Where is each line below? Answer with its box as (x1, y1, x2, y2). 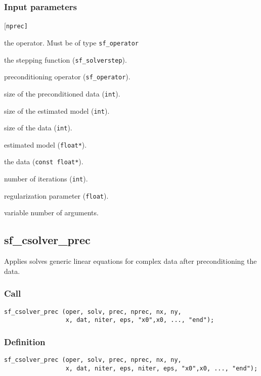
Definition (4, 335, 46, 348)
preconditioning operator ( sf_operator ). (4, 71, 130, 82)
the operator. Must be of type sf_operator (4, 37, 139, 48)
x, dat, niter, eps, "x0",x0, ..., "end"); (65, 316, 214, 324)
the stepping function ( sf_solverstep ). (4, 54, 127, 65)
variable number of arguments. (4, 207, 99, 218)
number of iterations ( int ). (4, 173, 88, 184)
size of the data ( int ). (4, 122, 72, 133)
